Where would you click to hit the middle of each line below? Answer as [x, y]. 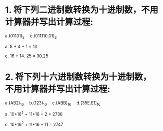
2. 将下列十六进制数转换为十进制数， [78, 77]
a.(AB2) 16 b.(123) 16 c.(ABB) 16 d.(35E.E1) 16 [53, 103]
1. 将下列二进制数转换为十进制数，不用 [82, 10]
